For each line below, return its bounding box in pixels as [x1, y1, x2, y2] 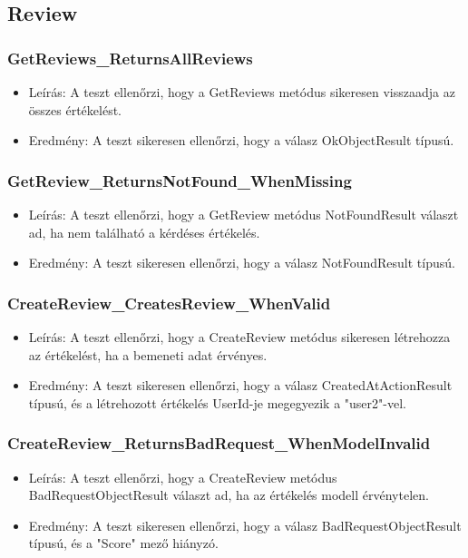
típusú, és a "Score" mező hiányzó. [28, 534, 219, 553]
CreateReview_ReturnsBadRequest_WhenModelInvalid [7, 432, 431, 455]
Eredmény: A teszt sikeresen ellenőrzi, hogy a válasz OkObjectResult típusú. [28, 131, 454, 150]
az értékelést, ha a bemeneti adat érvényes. [28, 345, 268, 364]
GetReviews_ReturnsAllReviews [7, 46, 253, 69]
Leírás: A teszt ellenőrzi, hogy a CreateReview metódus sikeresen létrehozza [28, 328, 451, 346]
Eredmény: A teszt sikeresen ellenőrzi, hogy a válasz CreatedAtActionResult [28, 376, 453, 395]
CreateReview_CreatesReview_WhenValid [7, 291, 331, 314]
